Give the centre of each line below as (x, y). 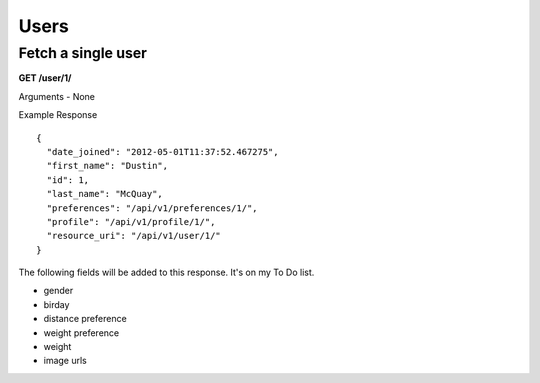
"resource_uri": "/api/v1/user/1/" (134, 236)
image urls (65, 361)
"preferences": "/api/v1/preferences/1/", (152, 208)
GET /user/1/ (45, 78)
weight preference (81, 332)
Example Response (58, 115)
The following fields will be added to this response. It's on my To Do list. (166, 272)
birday (56, 304)
